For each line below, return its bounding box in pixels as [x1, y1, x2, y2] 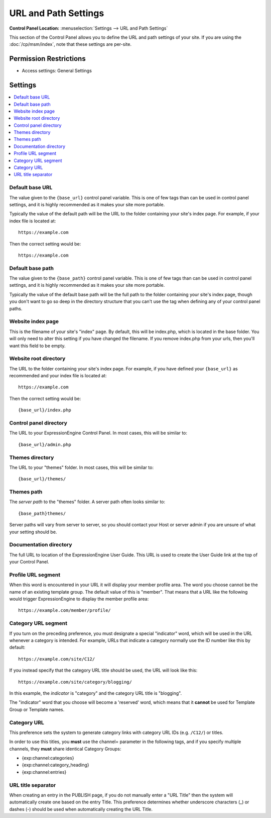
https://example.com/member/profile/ [18, 608, 111, 613]
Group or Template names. [9, 706, 65, 712]
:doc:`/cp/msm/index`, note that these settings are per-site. [9, 41, 131, 47]
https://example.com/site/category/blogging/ [18, 679, 132, 685]
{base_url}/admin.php [18, 442, 71, 447]
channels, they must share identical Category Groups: [9, 746, 121, 752]
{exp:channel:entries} [22, 769, 67, 775]
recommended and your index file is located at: [9, 373, 107, 379]
